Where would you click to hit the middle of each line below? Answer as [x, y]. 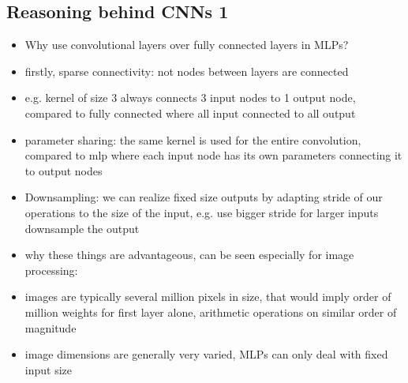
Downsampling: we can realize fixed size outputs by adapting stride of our [204, 197]
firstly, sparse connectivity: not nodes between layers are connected [187, 71]
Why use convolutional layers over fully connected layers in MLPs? [187, 45]
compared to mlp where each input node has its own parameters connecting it [213, 155]
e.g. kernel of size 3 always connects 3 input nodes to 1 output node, [190, 98]
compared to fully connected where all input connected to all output [190, 113]
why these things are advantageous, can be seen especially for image [189, 255]
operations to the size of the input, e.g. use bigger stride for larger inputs [202, 212]
